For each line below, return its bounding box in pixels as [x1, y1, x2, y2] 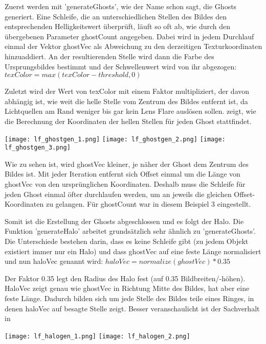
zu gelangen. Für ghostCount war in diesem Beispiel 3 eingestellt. [46, 199, 251, 209]
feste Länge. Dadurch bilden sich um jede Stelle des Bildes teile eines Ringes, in [5, 292, 254, 303]
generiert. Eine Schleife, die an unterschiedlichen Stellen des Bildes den [5, 11, 227, 21]
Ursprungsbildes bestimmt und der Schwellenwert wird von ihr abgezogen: [5, 61, 237, 71]
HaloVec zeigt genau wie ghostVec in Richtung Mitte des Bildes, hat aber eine [5, 283, 250, 293]
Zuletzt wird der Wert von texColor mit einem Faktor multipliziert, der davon [5, 86, 250, 96]
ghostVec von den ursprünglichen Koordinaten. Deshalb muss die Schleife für [5, 179, 246, 189]
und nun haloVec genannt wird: [5, 256, 103, 266]
